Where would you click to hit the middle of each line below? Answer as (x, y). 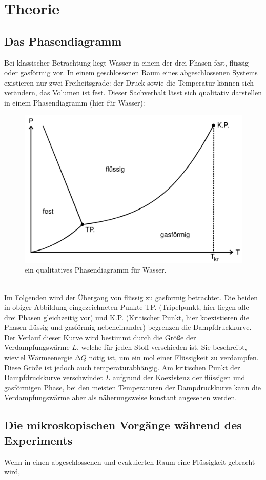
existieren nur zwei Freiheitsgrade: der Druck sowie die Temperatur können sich (129, 82)
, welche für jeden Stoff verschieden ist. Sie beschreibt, (162, 347)
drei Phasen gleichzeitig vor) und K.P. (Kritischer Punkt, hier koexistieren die (127, 317)
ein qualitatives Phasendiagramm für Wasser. (96, 270)
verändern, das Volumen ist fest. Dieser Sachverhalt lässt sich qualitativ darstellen (133, 92)
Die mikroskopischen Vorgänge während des (123, 425)
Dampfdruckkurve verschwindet (54, 377)
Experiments (38, 440)
